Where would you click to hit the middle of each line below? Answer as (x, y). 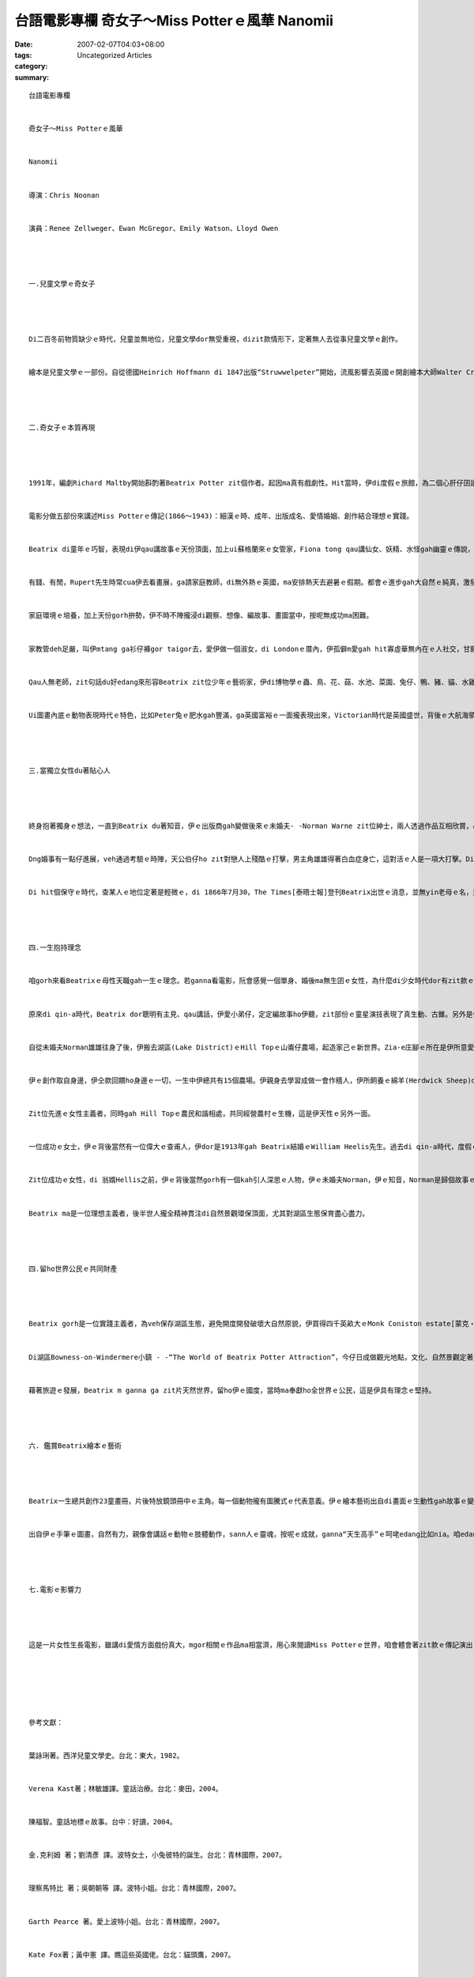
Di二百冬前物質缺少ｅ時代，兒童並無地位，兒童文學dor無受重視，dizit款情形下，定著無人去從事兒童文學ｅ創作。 (216, 339)
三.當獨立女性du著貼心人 (70, 770)
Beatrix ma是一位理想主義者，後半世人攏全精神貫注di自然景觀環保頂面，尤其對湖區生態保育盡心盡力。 (199, 1213)
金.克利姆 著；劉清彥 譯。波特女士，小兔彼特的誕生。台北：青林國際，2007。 (157, 1855)
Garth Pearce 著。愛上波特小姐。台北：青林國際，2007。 (126, 1921)
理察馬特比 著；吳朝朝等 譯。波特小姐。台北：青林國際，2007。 (135, 1888)
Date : (24, 44)
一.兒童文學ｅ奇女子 (62, 284)
